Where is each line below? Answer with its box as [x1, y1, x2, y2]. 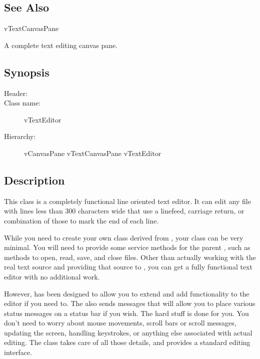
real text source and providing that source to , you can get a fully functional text [4, 261, 252, 272]
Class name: [4, 97, 41, 108]
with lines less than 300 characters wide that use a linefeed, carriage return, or [4, 205, 244, 216]
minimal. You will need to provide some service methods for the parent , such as [4, 242, 250, 252]
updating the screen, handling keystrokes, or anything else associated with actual [4, 327, 252, 337]
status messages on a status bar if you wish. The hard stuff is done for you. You [4, 307, 249, 318]
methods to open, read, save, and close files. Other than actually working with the [4, 251, 256, 262]
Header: [4, 87, 28, 98]
